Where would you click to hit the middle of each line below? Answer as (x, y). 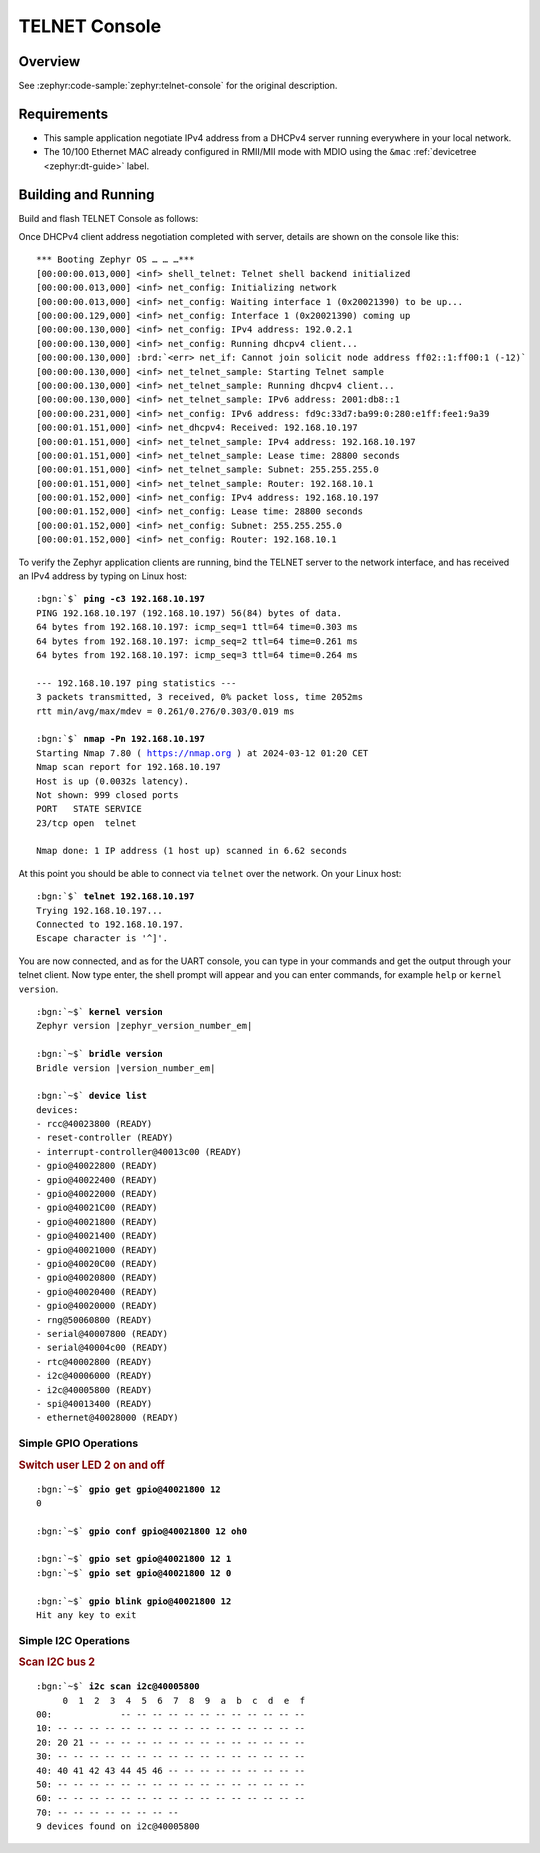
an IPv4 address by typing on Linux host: (102, 576)
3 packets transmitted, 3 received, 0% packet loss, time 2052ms (200, 697)
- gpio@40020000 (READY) (97, 1306)
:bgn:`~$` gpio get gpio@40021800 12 (129, 1489)
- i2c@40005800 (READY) (94, 1389)
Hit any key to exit (86, 1615)
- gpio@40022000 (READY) (97, 1194)
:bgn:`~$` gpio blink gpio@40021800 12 (134, 1601)
